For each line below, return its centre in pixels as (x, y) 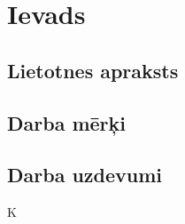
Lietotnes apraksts (93, 70)
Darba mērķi (67, 122)
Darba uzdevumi (85, 175)
